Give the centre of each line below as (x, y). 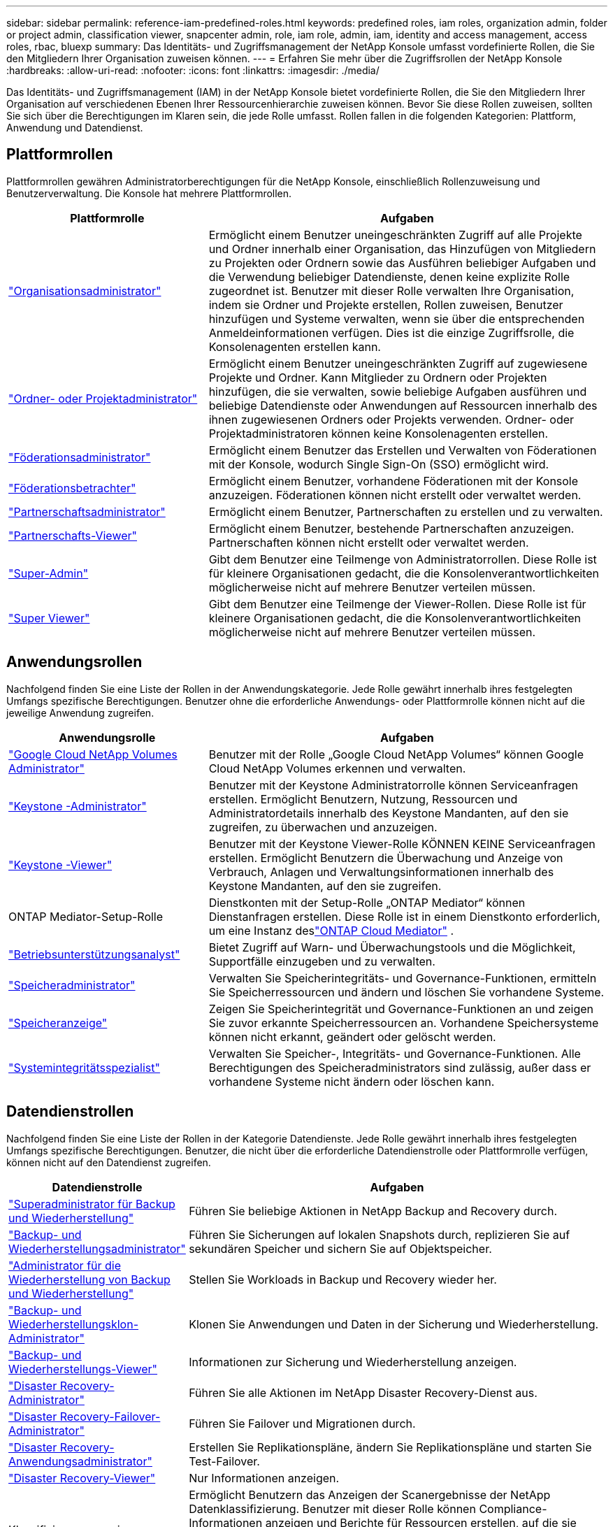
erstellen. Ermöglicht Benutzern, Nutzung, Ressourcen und (363, 799)
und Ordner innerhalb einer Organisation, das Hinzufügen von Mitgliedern (402, 249)
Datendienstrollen (70, 1112)
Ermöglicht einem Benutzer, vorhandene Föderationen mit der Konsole (394, 481)
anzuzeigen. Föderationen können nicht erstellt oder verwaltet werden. (395, 495)
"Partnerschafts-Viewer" (73, 535)
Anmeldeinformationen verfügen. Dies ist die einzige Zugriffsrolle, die (391, 332)
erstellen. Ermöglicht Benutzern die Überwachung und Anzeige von (386, 858)
